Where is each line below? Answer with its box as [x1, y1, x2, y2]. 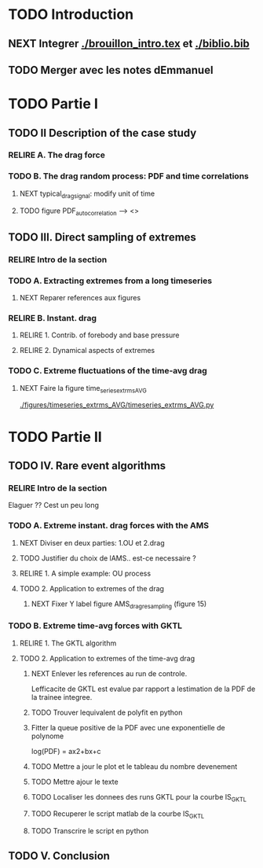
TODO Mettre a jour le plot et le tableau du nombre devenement [31, 761, 238, 771]
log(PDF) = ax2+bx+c [31, 746, 101, 756]
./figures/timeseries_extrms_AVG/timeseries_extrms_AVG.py [19, 400, 214, 410]
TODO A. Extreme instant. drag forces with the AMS [8, 520, 210, 531]
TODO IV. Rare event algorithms [8, 458, 166, 473]
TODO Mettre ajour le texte [31, 777, 119, 786]
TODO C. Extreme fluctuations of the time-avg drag [8, 366, 208, 377]
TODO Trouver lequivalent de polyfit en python [31, 708, 183, 717]
